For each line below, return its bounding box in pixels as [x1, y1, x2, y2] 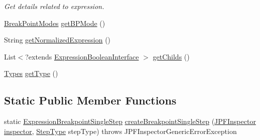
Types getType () [4, 68, 58, 78]
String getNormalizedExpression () [4, 34, 111, 45]
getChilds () [153, 51, 190, 61]
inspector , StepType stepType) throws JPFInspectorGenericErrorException [4, 125, 237, 136]
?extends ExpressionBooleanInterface [25, 51, 139, 61]
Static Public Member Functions [4, 92, 177, 108]
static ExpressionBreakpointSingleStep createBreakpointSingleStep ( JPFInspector [4, 116, 256, 126]
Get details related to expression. [4, 1, 104, 11]
